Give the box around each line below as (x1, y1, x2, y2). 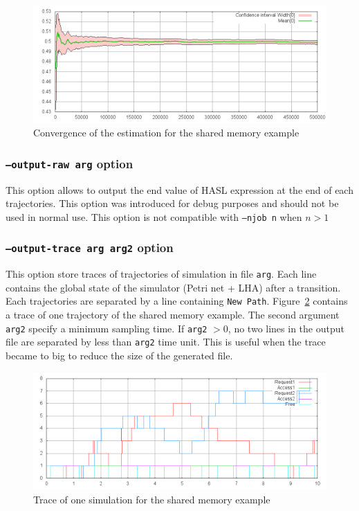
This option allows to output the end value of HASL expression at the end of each (6, 182, 353, 197)
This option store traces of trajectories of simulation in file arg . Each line (6, 267, 317, 281)
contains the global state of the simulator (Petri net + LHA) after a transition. (6, 280, 341, 294)
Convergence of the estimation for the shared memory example (33, 125, 300, 140)
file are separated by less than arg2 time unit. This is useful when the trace (6, 334, 326, 349)
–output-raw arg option (6, 154, 134, 172)
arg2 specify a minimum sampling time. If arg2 (6, 321, 208, 335)
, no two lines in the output (228, 321, 344, 335)
